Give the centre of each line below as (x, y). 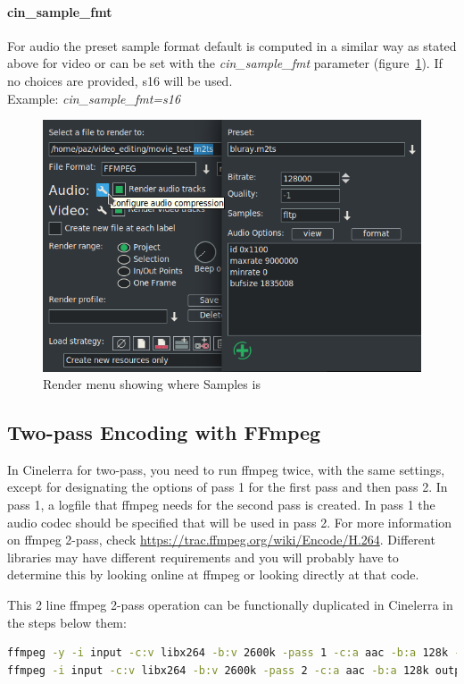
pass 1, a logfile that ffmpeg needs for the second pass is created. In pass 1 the (221, 505)
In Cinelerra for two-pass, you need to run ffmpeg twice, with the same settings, (226, 469)
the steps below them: (67, 622)
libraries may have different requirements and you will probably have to (203, 557)
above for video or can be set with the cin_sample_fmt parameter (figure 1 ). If (225, 63)
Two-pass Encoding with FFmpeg (164, 432)
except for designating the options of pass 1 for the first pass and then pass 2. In (228, 487)
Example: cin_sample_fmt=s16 (94, 98)
